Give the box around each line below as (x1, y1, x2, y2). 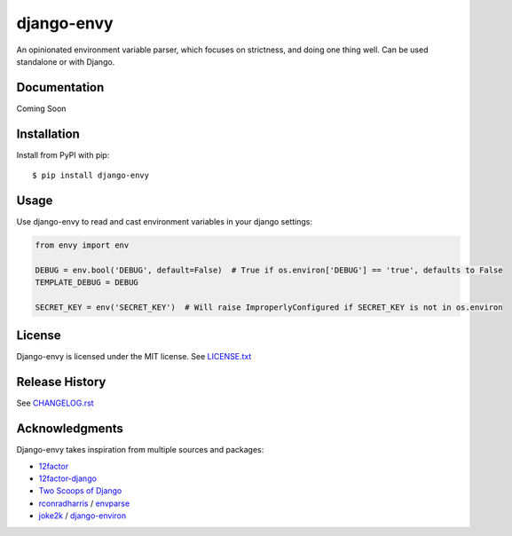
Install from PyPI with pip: (16, 149, 110, 160)
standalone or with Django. (16, 56, 115, 67)
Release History (16, 374, 106, 390)
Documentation (16, 80, 105, 95)
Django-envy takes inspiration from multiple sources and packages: (16, 445, 264, 455)
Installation (16, 126, 80, 141)
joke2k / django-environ (38, 510, 127, 521)
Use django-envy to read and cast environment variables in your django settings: (16, 217, 313, 227)
